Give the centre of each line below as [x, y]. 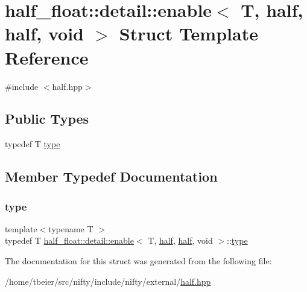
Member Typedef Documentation [111, 176]
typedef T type [33, 144]
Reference [47, 57]
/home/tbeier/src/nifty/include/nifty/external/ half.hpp [108, 281]
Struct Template [188, 33]
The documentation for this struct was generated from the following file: [138, 261]
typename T [71, 228]
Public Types [47, 119]
